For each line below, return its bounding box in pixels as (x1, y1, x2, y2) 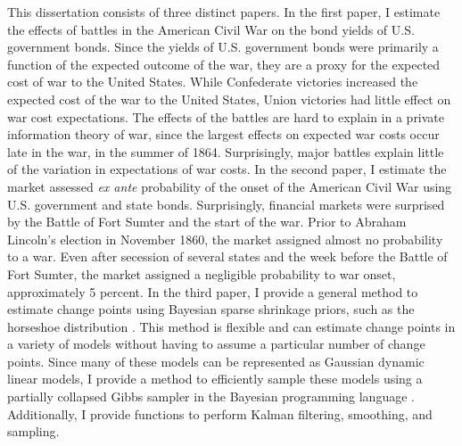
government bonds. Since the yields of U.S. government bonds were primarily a (7, 37, 439, 56)
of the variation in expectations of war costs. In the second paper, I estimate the (7, 160, 447, 178)
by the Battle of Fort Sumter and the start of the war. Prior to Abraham (7, 212, 407, 231)
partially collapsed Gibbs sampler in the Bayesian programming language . (7, 387, 415, 406)
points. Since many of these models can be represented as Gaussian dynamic (7, 351, 425, 370)
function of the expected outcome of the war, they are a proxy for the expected (7, 54, 441, 73)
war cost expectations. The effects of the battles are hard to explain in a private (7, 107, 445, 126)
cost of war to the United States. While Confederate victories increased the (7, 72, 418, 91)
